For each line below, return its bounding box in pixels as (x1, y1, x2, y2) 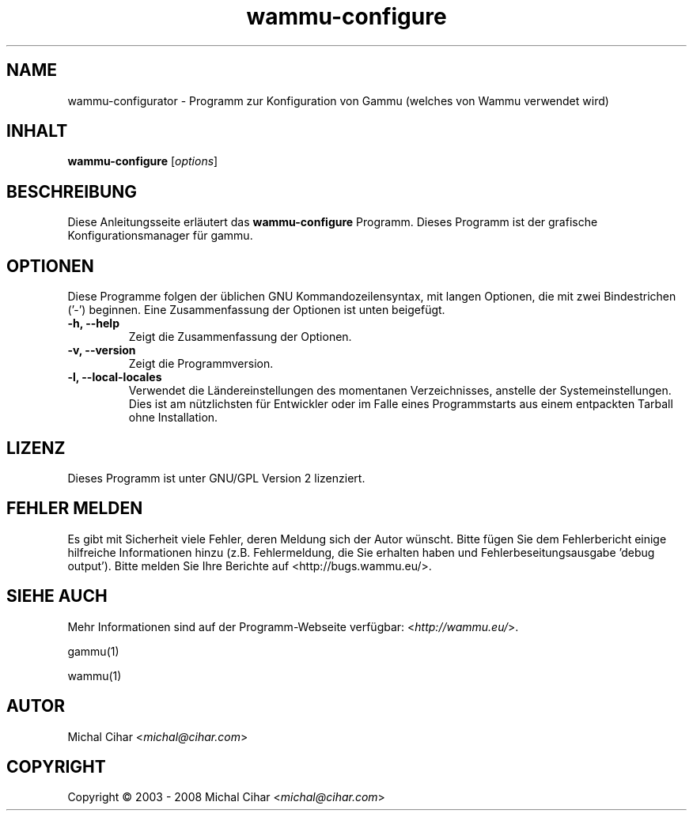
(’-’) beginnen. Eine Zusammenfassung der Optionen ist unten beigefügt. (67, 303, 445, 317)
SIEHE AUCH (6, 586, 108, 607)
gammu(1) (67, 644, 119, 658)
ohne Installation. (128, 410, 218, 425)
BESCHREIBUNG (6, 181, 138, 202)
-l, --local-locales (67, 370, 162, 384)
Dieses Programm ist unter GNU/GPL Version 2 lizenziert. (67, 471, 365, 485)
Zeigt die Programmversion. (128, 357, 274, 371)
